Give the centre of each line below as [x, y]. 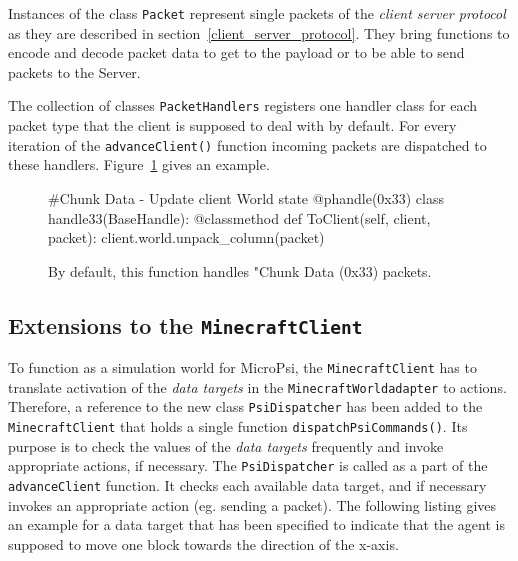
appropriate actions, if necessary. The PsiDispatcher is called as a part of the [248, 465]
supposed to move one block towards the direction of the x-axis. [203, 543]
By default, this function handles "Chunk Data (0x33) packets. [240, 270]
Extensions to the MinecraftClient [185, 324]
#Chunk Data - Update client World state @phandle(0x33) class [246, 197]
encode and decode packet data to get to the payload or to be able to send [236, 52]
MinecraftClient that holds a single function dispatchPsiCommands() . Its [238, 426]
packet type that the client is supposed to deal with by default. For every [232, 125]
